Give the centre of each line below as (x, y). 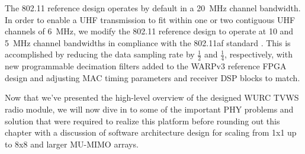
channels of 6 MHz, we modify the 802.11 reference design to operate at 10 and (149, 31)
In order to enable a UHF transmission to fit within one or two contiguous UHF (150, 19)
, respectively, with (259, 54)
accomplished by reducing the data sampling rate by (100, 54)
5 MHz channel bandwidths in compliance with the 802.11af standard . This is (148, 42)
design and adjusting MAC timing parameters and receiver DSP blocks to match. (152, 77)
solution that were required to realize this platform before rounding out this (142, 121)
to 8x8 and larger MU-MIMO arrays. (72, 144)
